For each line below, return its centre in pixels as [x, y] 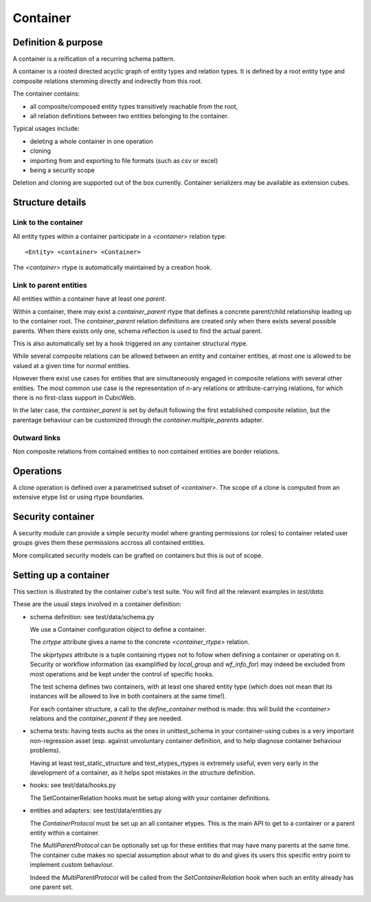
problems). [45, 751]
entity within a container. [65, 833]
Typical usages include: [46, 129]
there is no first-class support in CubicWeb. [74, 397]
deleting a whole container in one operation [91, 141]
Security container [54, 516]
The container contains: [46, 94]
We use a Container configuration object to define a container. [118, 629]
